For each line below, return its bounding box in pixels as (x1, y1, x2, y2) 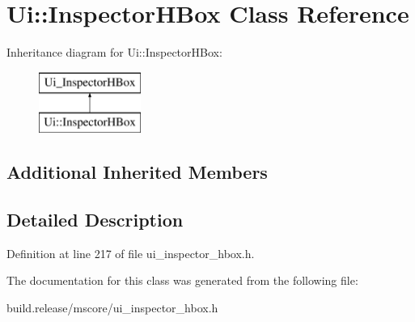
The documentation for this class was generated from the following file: (6, 272, 358, 289)
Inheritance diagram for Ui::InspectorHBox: (6, 44, 222, 61)
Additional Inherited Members (6, 159, 268, 184)
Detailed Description (6, 207, 184, 232)
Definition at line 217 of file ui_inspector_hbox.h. (6, 244, 255, 261)
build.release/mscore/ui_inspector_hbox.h (6, 299, 218, 316)
